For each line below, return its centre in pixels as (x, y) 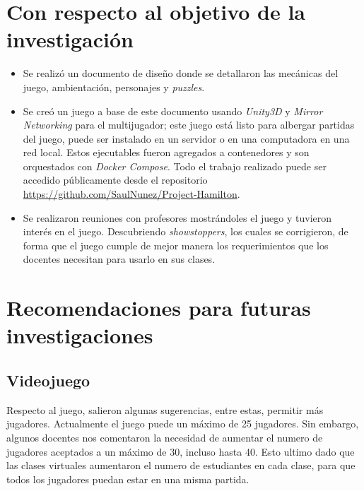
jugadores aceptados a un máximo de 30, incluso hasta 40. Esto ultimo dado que (181, 451)
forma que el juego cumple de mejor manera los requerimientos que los (176, 245)
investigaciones (80, 335)
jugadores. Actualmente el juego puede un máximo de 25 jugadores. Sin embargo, (183, 424)
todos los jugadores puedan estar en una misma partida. (128, 479)
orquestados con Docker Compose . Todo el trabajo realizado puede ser (175, 166)
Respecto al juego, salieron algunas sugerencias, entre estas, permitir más (165, 409)
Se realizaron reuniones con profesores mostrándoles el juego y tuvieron (177, 217)
